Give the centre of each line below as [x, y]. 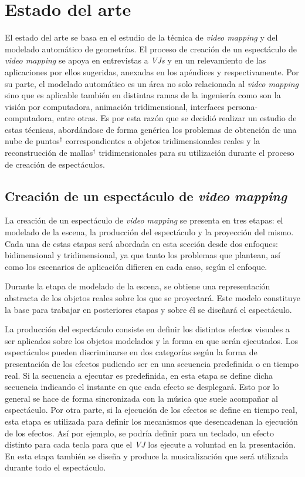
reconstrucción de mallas [49, 153]
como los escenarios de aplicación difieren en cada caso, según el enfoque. [136, 266]
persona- [243, 106]
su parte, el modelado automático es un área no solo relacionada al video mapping [152, 83]
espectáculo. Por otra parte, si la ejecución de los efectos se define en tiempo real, [151, 410]
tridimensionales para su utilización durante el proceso [196, 153]
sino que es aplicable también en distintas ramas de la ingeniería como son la [143, 95]
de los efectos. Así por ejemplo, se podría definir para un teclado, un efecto [139, 433]
